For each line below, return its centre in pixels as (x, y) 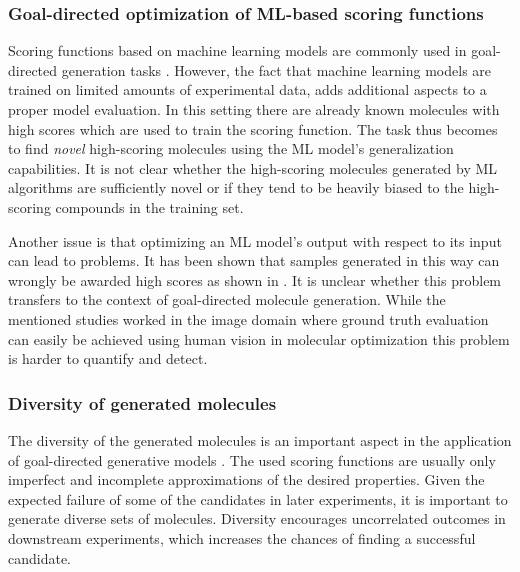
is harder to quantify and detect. (108, 358)
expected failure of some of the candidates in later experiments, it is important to (258, 498)
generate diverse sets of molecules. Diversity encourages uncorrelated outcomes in (257, 518)
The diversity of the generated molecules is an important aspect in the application (260, 439)
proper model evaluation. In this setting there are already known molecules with (254, 109)
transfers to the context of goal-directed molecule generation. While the (227, 299)
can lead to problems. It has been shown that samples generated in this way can (254, 260)
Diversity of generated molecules (142, 402)
